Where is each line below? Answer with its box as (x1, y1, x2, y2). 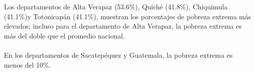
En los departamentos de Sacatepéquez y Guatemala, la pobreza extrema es (4, 49, 233, 60)
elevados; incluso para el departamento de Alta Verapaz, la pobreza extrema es (4, 21, 242, 31)
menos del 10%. (4, 59, 51, 70)
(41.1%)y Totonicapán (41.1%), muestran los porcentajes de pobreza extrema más (4, 11, 251, 21)
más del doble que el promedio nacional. (4, 30, 125, 40)
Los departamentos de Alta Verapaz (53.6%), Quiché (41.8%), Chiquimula (4, 1, 228, 11)
